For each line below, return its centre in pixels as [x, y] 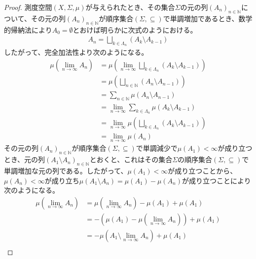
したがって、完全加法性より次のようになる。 [76, 52]
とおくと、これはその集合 [131, 159]
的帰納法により [28, 29]
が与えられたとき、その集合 [130, 7]
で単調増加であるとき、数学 [208, 18]
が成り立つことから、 [202, 171]
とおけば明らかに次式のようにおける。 [135, 29]
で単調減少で [157, 148]
